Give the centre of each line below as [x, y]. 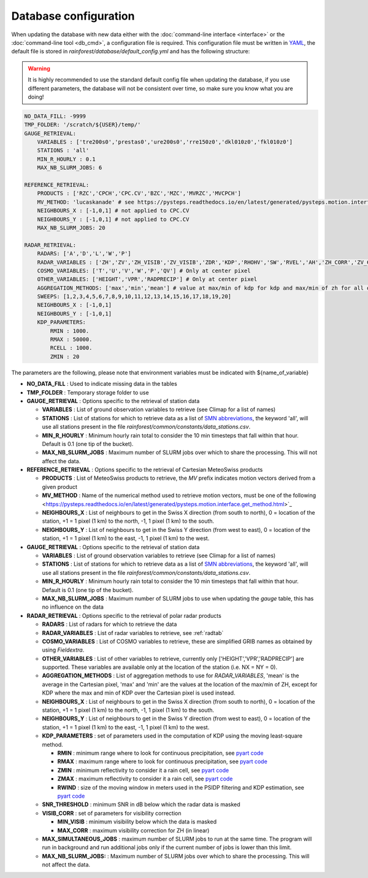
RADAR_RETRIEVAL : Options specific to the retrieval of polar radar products [124, 615]
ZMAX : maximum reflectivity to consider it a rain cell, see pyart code [145, 779]
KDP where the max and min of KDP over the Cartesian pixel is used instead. [139, 693]
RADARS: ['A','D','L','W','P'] [84, 254]
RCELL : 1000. [71, 348]
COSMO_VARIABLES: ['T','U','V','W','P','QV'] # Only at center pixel [144, 271]
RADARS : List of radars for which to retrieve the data [109, 624]
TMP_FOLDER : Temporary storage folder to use [88, 392]
